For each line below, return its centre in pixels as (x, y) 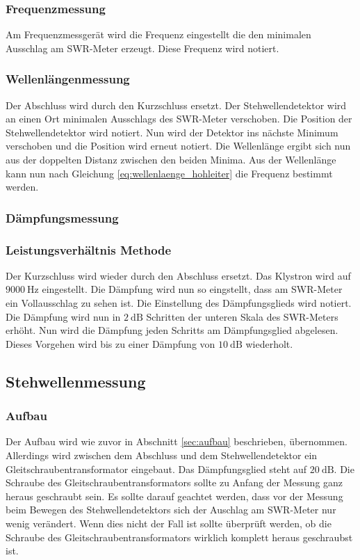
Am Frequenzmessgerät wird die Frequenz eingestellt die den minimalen (158, 34)
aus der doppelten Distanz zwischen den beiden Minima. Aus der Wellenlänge (171, 159)
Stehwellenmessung (76, 381)
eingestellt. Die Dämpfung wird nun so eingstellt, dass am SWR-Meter (192, 289)
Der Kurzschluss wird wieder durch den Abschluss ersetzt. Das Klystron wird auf (178, 275)
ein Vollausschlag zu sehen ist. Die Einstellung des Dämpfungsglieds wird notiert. (179, 303)
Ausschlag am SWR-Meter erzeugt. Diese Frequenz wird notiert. (142, 48)
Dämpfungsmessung (62, 217)
